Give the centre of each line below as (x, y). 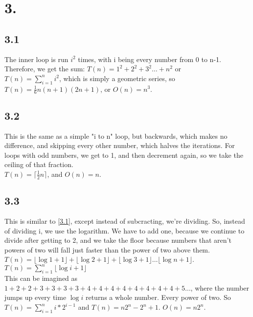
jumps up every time (35, 297)
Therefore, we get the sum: (45, 69)
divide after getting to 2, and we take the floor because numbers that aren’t (118, 240)
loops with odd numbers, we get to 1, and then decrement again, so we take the (124, 155)
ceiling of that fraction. (39, 164)
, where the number (220, 287)
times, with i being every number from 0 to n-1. (149, 59)
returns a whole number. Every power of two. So (158, 297)
